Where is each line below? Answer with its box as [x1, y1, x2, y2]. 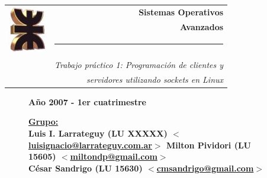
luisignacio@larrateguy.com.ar [28, 138, 152, 151]
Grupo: [28, 115, 59, 128]
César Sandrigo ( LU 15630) [28, 161, 143, 174]
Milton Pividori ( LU [166, 138, 251, 151]
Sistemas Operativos [139, 5, 224, 18]
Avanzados [179, 20, 224, 33]
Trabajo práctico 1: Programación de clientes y [54, 58, 224, 70]
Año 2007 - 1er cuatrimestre [28, 95, 146, 108]
